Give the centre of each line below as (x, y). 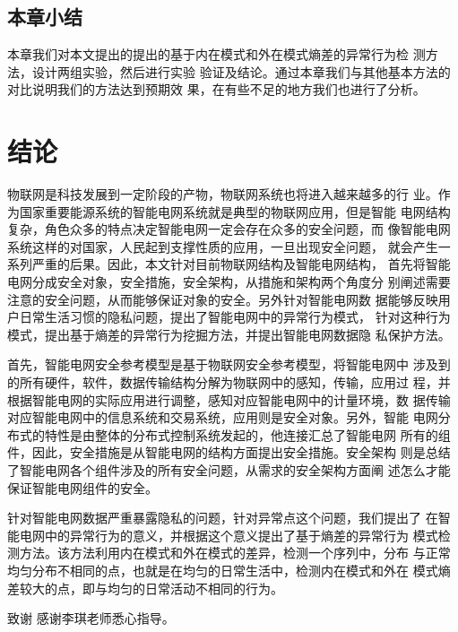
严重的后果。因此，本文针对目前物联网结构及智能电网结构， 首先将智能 (241, 264)
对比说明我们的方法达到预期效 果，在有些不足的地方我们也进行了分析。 (216, 89)
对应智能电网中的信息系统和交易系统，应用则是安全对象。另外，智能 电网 (223, 417)
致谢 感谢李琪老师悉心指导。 (91, 618)
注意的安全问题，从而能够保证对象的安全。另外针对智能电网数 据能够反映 (223, 299)
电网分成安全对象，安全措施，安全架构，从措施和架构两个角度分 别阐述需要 (229, 282)
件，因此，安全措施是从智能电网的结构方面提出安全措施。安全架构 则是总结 (229, 452)
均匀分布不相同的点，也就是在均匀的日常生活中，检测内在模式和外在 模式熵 (229, 570)
